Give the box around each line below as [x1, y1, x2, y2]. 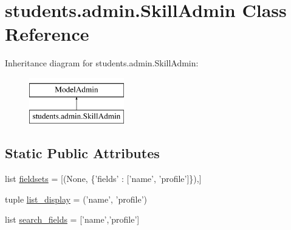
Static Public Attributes [5, 144, 160, 162]
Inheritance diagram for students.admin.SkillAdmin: [5, 57, 199, 69]
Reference [5, 21, 89, 46]
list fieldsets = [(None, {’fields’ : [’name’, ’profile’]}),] [5, 172, 202, 185]
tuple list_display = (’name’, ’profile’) [5, 192, 147, 205]
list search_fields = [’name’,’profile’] [5, 213, 140, 226]
